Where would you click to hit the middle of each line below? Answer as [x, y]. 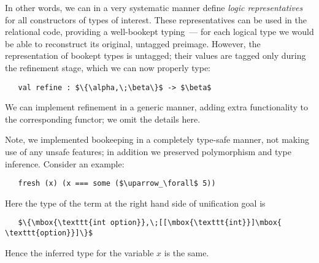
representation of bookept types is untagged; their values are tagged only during [156, 55]
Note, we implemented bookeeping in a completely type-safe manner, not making [157, 139]
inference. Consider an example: [65, 163]
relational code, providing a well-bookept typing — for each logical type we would [159, 32]
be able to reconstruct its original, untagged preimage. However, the [133, 43]
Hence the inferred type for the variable [79, 252]
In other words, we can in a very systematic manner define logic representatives [154, 7]
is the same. [186, 252]
